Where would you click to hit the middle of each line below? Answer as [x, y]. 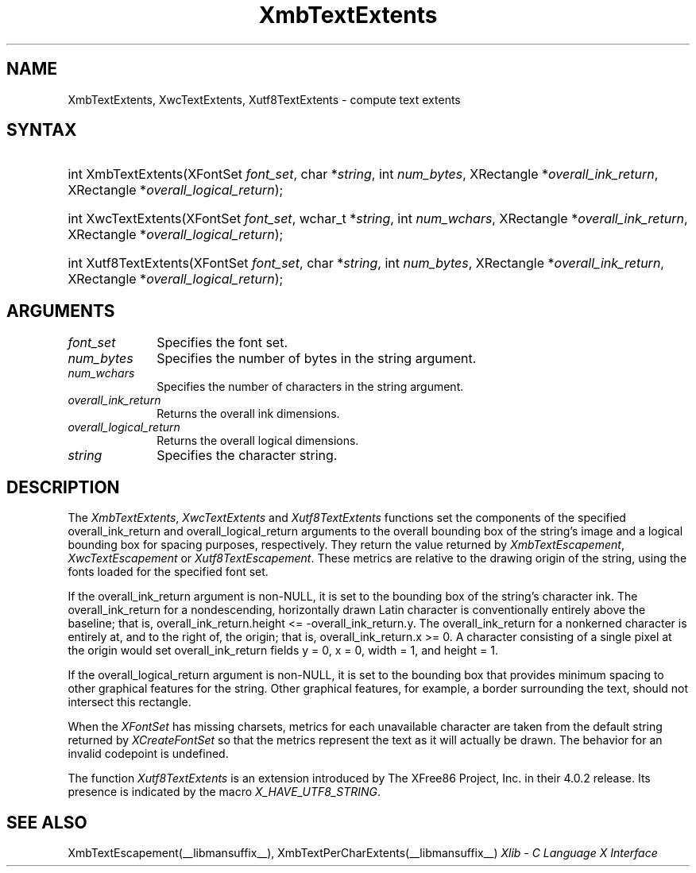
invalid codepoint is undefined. [148, 754]
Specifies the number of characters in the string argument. [310, 387]
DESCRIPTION [63, 487]
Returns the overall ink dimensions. [248, 414]
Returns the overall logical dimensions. [258, 441]
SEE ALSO [47, 822]
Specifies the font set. [222, 343]
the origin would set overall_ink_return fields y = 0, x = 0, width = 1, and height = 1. [283, 651]
